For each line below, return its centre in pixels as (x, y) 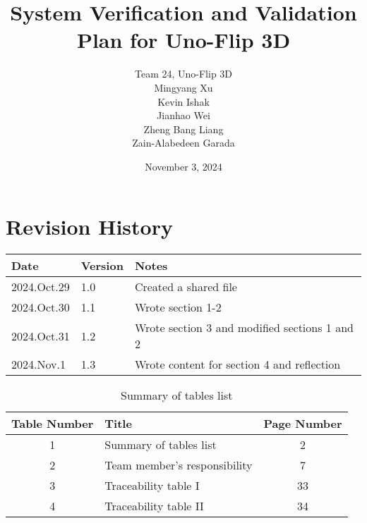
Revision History (89, 227)
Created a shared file (186, 287)
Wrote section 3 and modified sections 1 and (244, 328)
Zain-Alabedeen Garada (183, 143)
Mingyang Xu (183, 87)
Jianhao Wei (183, 115)
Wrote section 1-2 (178, 307)
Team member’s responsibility (179, 465)
